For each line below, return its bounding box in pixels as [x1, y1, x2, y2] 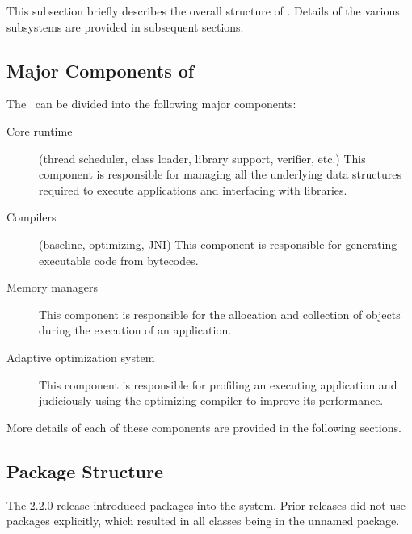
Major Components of [6, 57, 195, 82]
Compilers [6, 208, 57, 225]
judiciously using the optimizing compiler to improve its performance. [39, 392, 384, 409]
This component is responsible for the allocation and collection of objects [39, 305, 401, 322]
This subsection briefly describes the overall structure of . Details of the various [6, 2, 400, 19]
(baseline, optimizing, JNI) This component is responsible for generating [39, 235, 397, 252]
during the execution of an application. [39, 322, 232, 338]
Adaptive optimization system [6, 348, 155, 365]
